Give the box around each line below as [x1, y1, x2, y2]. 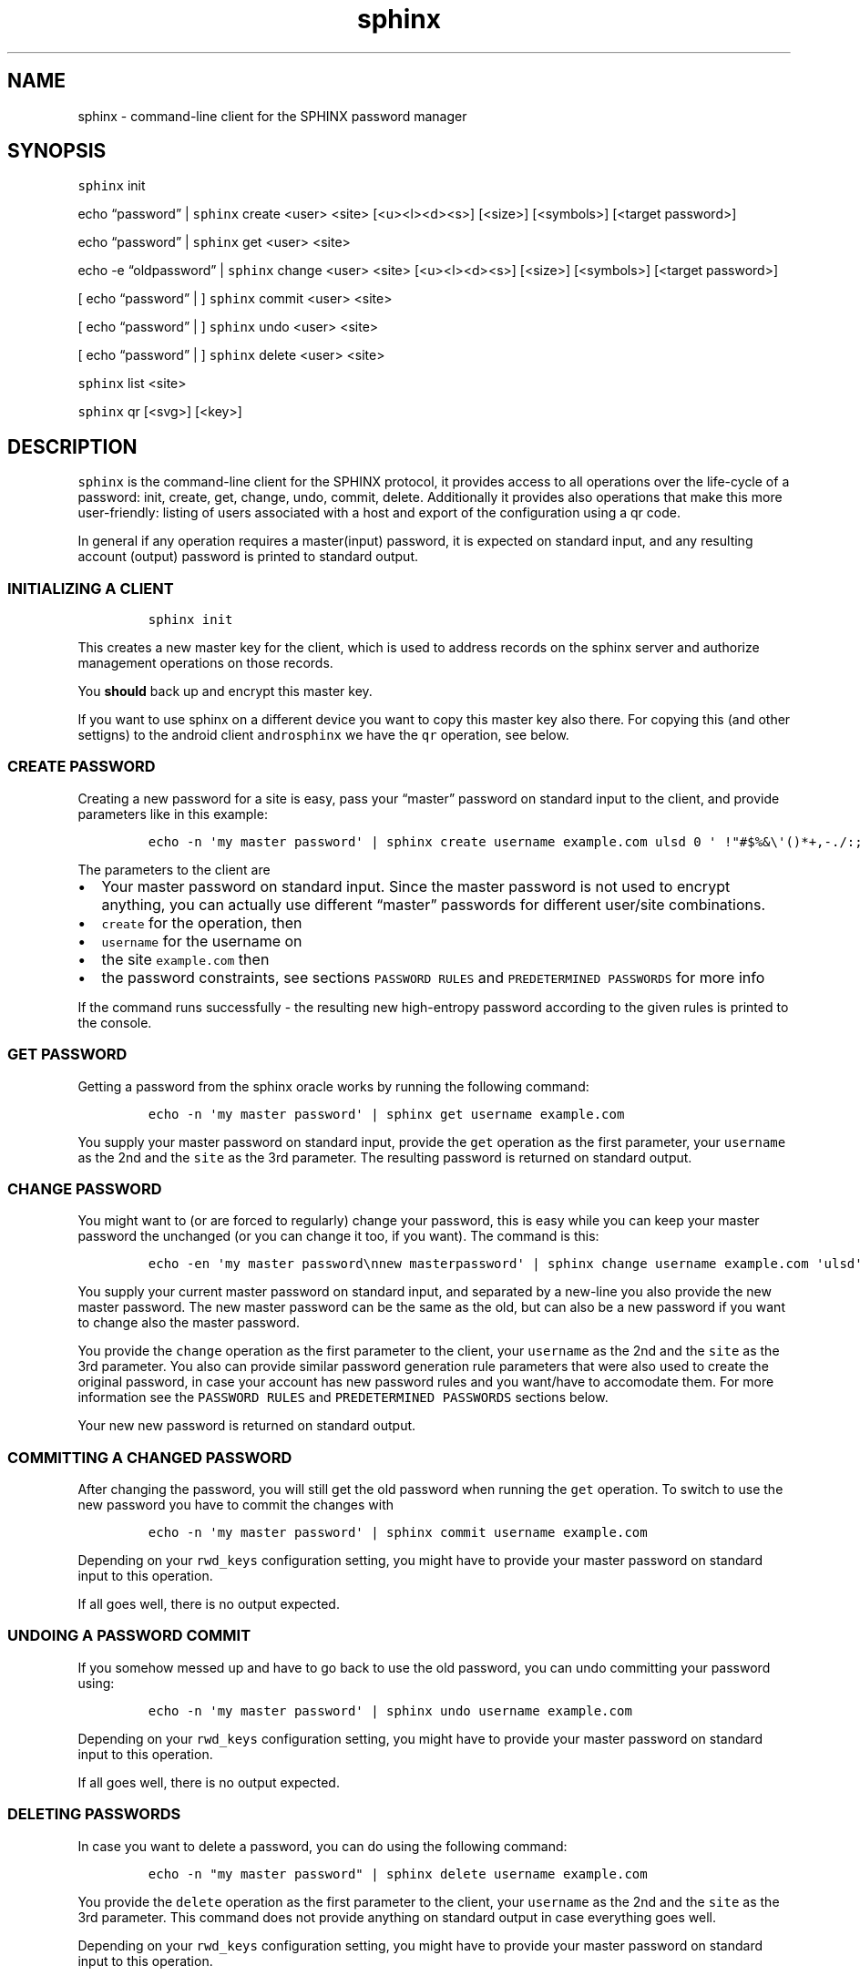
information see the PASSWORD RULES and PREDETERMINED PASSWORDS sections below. [77, 1389, 609, 1406]
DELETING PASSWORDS [7, 1805, 181, 1824]
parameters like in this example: [77, 805, 268, 822]
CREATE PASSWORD [7, 757, 156, 776]
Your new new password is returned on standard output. [77, 1418, 416, 1434]
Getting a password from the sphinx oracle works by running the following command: [77, 1078, 589, 1094]
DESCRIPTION [7, 435, 138, 458]
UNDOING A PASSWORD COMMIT [7, 1626, 251, 1645]
